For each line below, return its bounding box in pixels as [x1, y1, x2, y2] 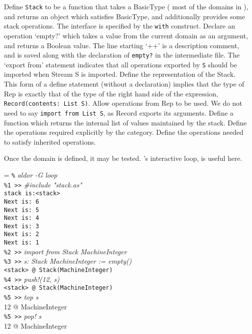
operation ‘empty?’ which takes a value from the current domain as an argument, [4, 30, 248, 40]
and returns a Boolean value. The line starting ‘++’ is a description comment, [4, 40, 239, 50]
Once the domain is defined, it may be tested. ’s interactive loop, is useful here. [4, 153, 242, 163]
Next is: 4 [4, 214, 39, 222]
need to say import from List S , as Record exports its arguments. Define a [4, 107, 234, 118]
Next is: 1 [4, 239, 39, 246]
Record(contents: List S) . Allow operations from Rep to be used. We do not [4, 98, 243, 108]
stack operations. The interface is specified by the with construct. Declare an [4, 21, 235, 31]
